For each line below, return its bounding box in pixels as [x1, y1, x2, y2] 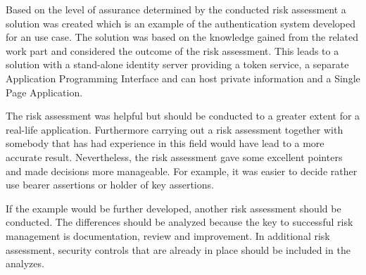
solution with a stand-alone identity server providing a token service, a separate [6, 57, 349, 72]
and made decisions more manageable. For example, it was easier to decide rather [6, 163, 358, 178]
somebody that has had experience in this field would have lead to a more [6, 136, 324, 151]
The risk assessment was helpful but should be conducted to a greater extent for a [6, 108, 360, 123]
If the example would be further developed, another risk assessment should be [6, 200, 341, 215]
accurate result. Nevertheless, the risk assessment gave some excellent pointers [6, 149, 343, 164]
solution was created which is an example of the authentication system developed [6, 15, 355, 30]
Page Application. [6, 84, 83, 99]
